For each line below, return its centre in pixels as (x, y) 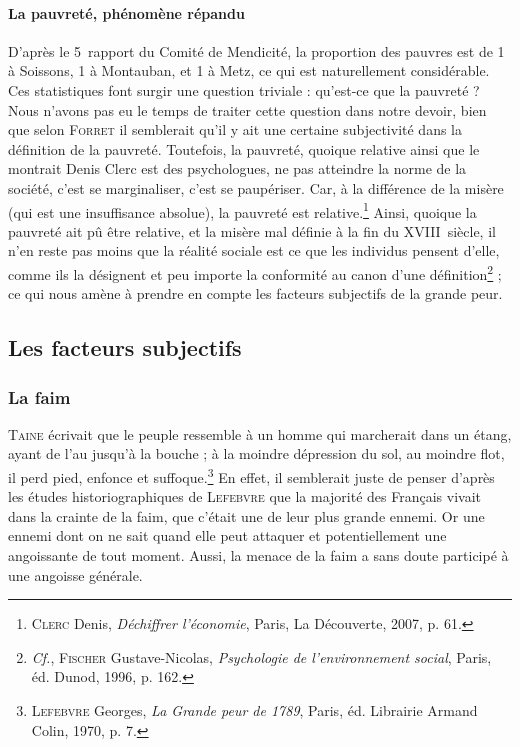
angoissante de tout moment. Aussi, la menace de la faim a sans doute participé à (258, 555)
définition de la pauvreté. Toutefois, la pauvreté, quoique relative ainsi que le (244, 148)
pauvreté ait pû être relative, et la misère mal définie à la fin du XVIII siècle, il (252, 230)
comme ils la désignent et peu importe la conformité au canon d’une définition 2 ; (255, 272)
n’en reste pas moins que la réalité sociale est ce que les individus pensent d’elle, (254, 250)
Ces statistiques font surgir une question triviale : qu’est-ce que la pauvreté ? (244, 89)
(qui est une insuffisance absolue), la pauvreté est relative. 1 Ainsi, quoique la (242, 210)
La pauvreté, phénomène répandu (126, 12)
